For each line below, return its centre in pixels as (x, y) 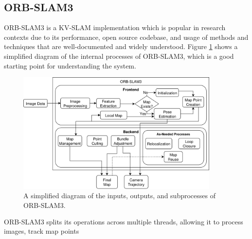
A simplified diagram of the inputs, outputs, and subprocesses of (119, 196)
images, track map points (42, 231)
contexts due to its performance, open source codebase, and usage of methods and (126, 37)
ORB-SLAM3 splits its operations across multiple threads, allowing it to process (124, 221)
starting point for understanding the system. (70, 65)
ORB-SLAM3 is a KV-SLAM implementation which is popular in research (115, 27)
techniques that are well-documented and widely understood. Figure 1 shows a (121, 46)
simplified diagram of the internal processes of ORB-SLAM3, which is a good (119, 56)
